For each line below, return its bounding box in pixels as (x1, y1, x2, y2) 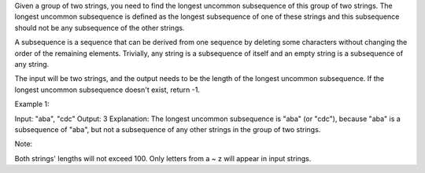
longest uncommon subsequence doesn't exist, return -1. (14, 85, 201, 94)
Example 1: (14, 99, 50, 109)
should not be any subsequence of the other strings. (14, 23, 185, 32)
